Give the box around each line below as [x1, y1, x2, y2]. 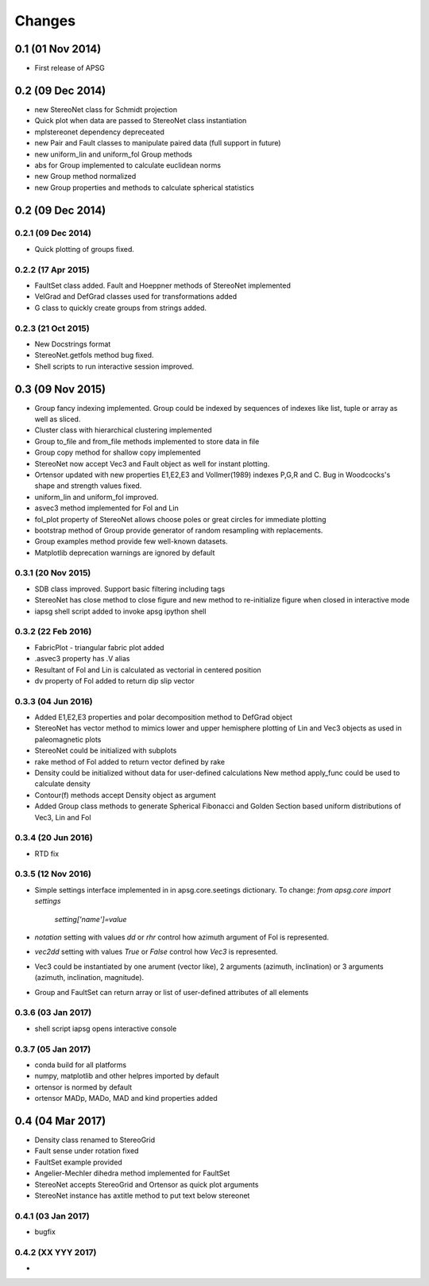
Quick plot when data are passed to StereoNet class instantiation [34, 116, 247, 126]
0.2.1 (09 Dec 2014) [14, 227, 91, 238]
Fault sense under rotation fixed [34, 1146, 139, 1156]
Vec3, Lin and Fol [34, 812, 91, 822]
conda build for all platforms [34, 1059, 127, 1069]
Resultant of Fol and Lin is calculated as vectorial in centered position [34, 664, 261, 675]
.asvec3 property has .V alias [34, 654, 130, 664]
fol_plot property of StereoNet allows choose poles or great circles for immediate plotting [34, 514, 327, 524]
